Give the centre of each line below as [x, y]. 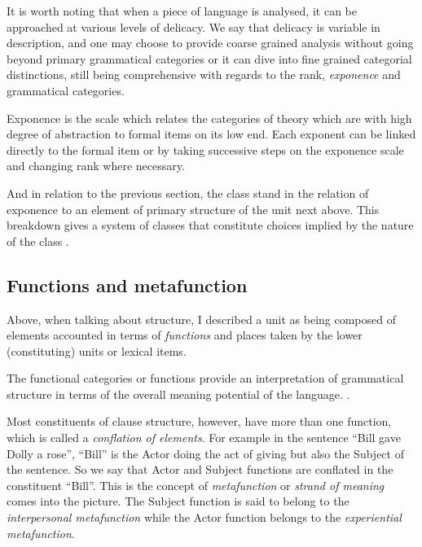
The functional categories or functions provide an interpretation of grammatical [205, 378]
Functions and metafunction [127, 284]
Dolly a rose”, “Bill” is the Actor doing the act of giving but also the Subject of [205, 453]
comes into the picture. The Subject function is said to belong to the [178, 501]
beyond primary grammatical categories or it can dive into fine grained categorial [209, 58]
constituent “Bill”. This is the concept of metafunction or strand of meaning [196, 485]
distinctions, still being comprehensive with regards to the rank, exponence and [204, 74]
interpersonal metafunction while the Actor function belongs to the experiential [204, 517]
